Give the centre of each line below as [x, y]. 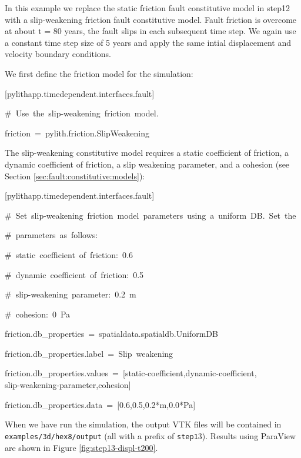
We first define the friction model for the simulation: [99, 73]
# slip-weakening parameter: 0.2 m [71, 294]
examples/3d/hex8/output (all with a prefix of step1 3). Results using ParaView [150, 435]
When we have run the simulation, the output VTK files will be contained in [143, 424]
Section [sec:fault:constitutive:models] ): [75, 175]
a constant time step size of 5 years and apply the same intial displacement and [148, 42]
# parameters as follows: [51, 235]
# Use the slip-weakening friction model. [82, 113]
